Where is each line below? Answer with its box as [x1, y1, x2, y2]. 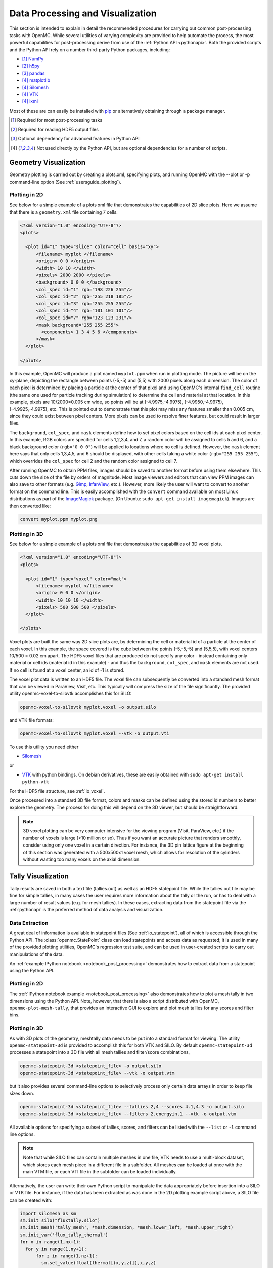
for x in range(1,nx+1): [20, 1239, 82, 1245]
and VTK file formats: [9, 717, 54, 723]
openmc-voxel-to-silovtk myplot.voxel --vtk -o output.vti [20, 730, 169, 736]
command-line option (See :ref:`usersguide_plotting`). [9, 179, 121, 185]
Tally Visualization [9, 872, 69, 880]
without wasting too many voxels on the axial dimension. [23, 856, 141, 862]
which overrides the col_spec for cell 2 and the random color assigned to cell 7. [9, 458, 177, 464]
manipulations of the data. [9, 951, 64, 957]
